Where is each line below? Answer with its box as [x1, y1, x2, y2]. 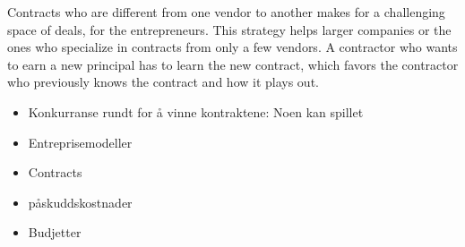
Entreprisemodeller [28, 132, 133, 151]
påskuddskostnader [28, 192, 133, 211]
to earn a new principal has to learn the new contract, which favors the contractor [7, 55, 459, 73]
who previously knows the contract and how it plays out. [7, 72, 319, 91]
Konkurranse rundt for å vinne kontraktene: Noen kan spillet [28, 102, 364, 121]
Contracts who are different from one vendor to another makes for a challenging [7, 3, 445, 21]
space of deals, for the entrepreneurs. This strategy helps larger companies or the [7, 20, 452, 38]
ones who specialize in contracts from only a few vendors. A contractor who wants [7, 38, 458, 56]
